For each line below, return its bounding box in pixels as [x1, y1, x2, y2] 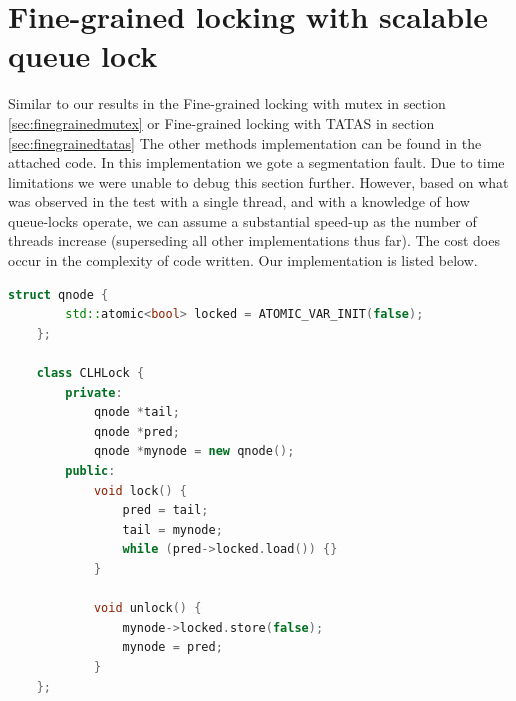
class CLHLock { [36, 366, 145, 381]
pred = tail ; [122, 503, 209, 518]
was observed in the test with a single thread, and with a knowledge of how [8, 191, 470, 212]
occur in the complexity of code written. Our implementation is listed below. [8, 250, 478, 271]
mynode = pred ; [122, 640, 223, 655]
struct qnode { [8, 287, 109, 302]
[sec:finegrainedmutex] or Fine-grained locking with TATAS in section [8, 112, 435, 133]
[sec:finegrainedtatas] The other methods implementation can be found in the [8, 132, 482, 153]
